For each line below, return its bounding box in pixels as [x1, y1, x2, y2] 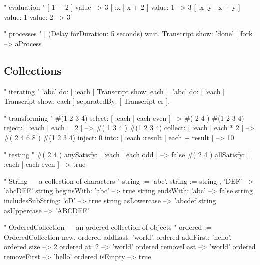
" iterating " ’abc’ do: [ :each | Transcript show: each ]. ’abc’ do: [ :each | [4, 86, 225, 96]
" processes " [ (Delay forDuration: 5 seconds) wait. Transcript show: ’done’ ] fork [4, 28, 253, 39]
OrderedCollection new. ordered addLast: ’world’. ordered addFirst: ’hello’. [4, 231, 232, 242]
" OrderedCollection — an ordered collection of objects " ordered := [4, 222, 212, 232]
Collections [4, 62, 62, 78]
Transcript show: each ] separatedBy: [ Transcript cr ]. [4, 96, 170, 106]
